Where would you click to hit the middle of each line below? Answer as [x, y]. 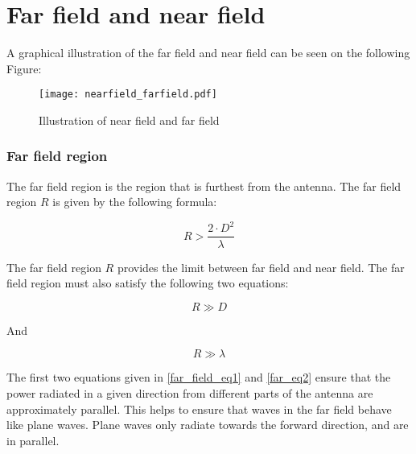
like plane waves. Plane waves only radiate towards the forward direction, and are [208, 425]
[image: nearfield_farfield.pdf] [128, 95]
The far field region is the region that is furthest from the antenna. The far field [204, 186]
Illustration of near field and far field [129, 120]
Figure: [24, 68]
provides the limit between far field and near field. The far [261, 267]
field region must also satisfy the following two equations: [148, 283]
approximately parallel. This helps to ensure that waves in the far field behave [199, 409]
